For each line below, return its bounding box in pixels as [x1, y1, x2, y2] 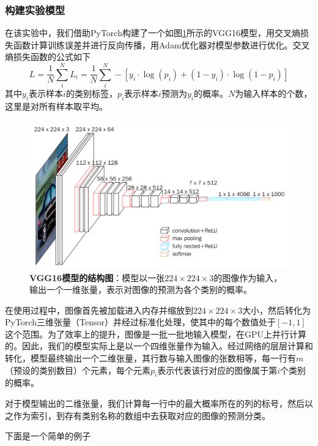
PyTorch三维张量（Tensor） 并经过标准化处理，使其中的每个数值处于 [5, 316, 276, 328]
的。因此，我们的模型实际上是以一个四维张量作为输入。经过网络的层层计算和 [5, 339, 313, 352]
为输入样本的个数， [235, 87, 312, 100]
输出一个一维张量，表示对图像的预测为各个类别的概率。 [29, 283, 252, 296]
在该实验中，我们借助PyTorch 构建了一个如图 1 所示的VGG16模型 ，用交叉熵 [5, 26, 301, 39]
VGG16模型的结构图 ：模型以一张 [29, 271, 165, 284]
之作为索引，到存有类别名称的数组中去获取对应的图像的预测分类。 [5, 409, 270, 421]
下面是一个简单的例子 [5, 429, 91, 442]
